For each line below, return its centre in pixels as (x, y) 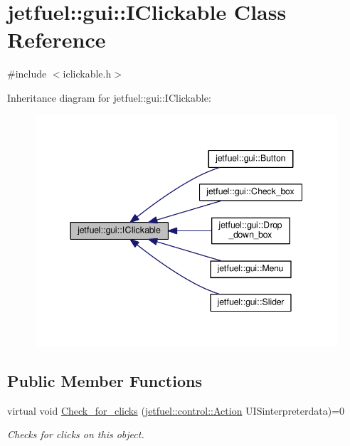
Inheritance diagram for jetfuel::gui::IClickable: (109, 97)
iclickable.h (87, 74)
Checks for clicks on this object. (76, 434)
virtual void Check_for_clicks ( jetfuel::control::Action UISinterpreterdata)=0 (176, 410)
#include (27, 74)
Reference (57, 39)
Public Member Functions (105, 380)
